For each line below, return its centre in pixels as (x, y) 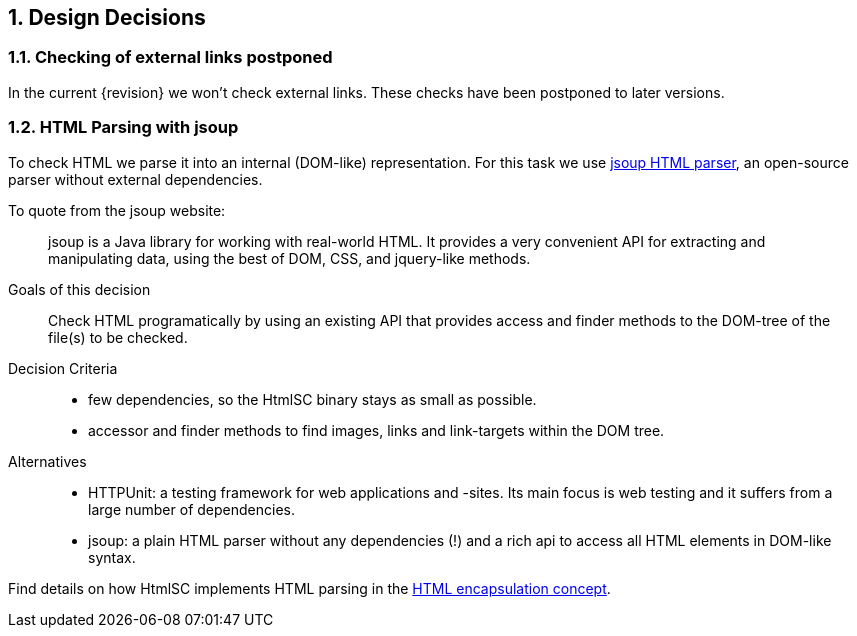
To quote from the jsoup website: (117, 210)
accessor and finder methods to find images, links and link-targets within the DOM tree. (376, 430)
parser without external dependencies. (135, 179)
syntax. (112, 557)
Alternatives (47, 461)
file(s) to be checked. (118, 337)
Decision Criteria (63, 368)
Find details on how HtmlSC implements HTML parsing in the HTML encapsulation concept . (309, 588)
